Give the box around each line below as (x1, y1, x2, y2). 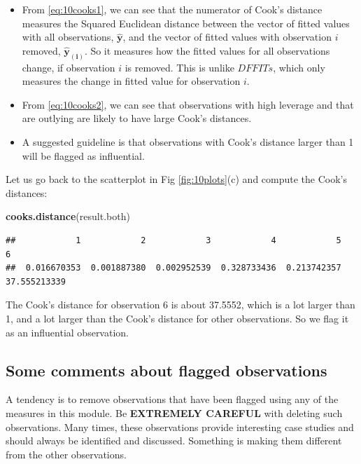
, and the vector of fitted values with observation (122, 29, 332, 44)
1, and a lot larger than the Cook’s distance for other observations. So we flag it (6, 311, 349, 325)
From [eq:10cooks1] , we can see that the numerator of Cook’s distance (22, 2, 323, 16)
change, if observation (22, 60, 115, 74)
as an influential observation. (6, 325, 129, 339)
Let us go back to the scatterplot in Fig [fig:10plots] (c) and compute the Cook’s (6, 172, 348, 186)
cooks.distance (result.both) (6, 209, 130, 224)
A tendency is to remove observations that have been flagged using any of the (6, 392, 339, 407)
